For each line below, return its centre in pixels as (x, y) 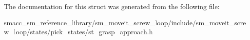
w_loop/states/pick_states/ (46, 32)
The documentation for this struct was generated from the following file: (112, 6)
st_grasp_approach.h (121, 32)
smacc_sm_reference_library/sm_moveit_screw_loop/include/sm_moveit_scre (125, 22)
